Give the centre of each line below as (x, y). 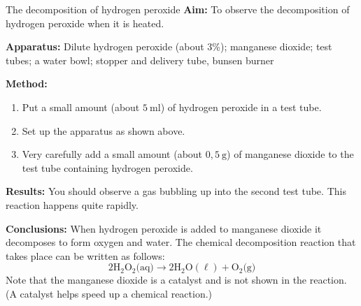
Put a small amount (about (81, 107)
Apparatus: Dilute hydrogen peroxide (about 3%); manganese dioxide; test (169, 46)
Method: (27, 83)
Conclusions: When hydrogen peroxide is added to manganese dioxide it (164, 228)
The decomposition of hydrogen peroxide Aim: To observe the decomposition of (178, 9)
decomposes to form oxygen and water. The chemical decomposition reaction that (181, 242)
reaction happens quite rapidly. (72, 204)
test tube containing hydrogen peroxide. (107, 167)
